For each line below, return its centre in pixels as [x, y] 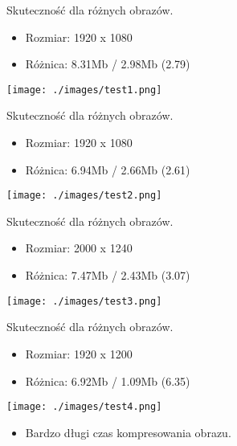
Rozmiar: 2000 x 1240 [79, 248]
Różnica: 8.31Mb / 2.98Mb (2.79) [108, 64]
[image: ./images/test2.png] [84, 196]
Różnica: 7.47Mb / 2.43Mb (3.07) [108, 275]
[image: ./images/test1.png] [84, 90]
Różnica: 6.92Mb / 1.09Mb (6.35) [108, 381]
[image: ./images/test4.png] [84, 407]
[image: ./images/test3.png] [84, 301]
